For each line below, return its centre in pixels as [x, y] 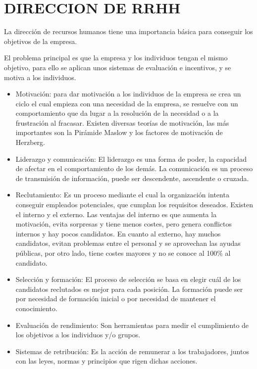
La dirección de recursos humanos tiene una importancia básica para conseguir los [128, 31]
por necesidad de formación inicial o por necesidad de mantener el [116, 299]
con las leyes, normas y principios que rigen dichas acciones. [106, 361]
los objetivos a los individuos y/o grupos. [78, 335]
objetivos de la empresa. [41, 41]
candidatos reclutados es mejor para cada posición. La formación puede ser [129, 289]
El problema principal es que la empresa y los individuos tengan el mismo [116, 58]
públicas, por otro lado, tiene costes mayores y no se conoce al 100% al [123, 253]
